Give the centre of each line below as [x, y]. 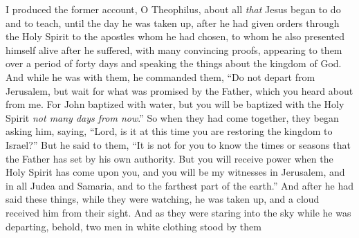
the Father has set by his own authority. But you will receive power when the [169, 158]
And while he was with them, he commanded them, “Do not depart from [160, 76]
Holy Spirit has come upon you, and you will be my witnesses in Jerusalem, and [175, 172]
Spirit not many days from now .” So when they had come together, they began [172, 117]
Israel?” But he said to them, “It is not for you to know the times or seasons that [178, 144]
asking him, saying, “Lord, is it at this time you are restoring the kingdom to [169, 131]
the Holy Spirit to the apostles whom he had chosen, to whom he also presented [175, 36]
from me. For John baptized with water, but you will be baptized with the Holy [175, 104]
